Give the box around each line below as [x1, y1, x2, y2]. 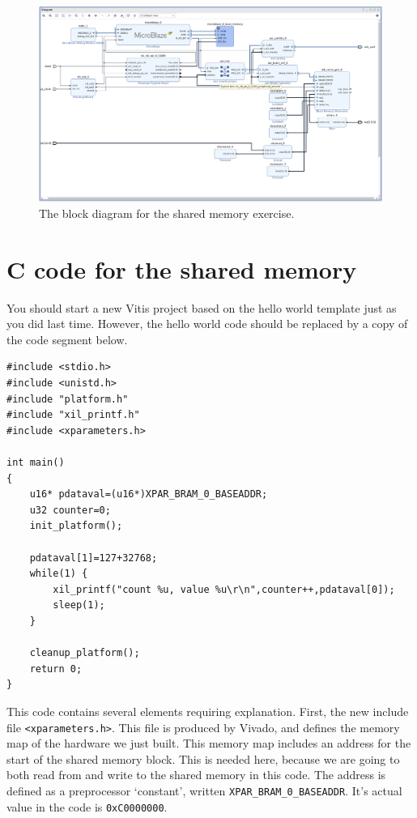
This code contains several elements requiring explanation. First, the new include [6, 702, 409, 719]
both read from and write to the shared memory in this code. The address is [6, 766, 386, 783]
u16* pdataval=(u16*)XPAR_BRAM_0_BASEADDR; [29, 488, 268, 501]
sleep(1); [53, 599, 105, 611]
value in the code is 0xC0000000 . [6, 798, 168, 815]
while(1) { [29, 568, 88, 580]
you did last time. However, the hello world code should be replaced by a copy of [6, 315, 408, 332]
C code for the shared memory [6, 252, 357, 285]
